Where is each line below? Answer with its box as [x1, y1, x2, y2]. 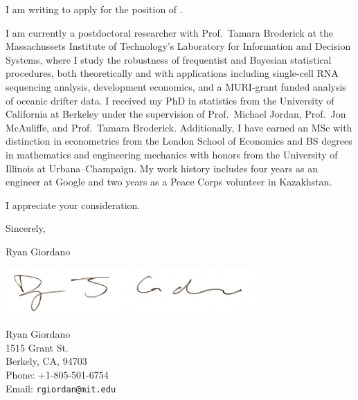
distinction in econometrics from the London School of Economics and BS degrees [6, 134, 352, 148]
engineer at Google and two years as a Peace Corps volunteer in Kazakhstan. [6, 174, 332, 189]
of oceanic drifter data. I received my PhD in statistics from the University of [6, 93, 334, 107]
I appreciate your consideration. [6, 197, 141, 212]
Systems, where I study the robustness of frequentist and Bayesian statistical [6, 52, 332, 66]
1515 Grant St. [6, 340, 69, 354]
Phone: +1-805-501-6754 [6, 367, 109, 382]
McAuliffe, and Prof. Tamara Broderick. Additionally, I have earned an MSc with [6, 120, 352, 134]
